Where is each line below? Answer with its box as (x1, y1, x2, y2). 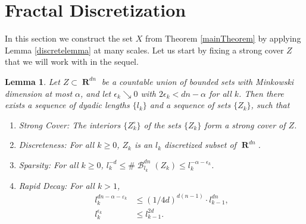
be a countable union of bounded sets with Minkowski (101, 75, 294, 87)
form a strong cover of (204, 118, 286, 131)
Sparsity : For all (18, 158, 79, 171)
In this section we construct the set (5, 32, 133, 45)
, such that (251, 99, 290, 111)
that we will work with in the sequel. (5, 55, 139, 68)
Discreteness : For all (18, 138, 95, 151)
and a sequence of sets (149, 99, 231, 111)
